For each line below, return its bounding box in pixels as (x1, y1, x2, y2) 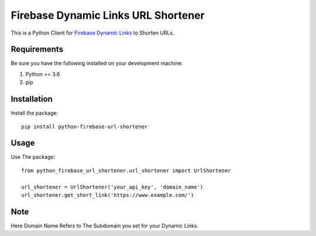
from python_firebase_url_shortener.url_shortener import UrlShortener (21, 167, 231, 174)
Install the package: (11, 110, 59, 117)
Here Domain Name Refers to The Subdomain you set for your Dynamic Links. (11, 222, 199, 229)
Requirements (11, 45, 64, 54)
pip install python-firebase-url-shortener (21, 123, 148, 130)
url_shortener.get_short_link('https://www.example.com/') (21, 192, 194, 199)
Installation (11, 94, 53, 104)
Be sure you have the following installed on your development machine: (11, 60, 183, 67)
